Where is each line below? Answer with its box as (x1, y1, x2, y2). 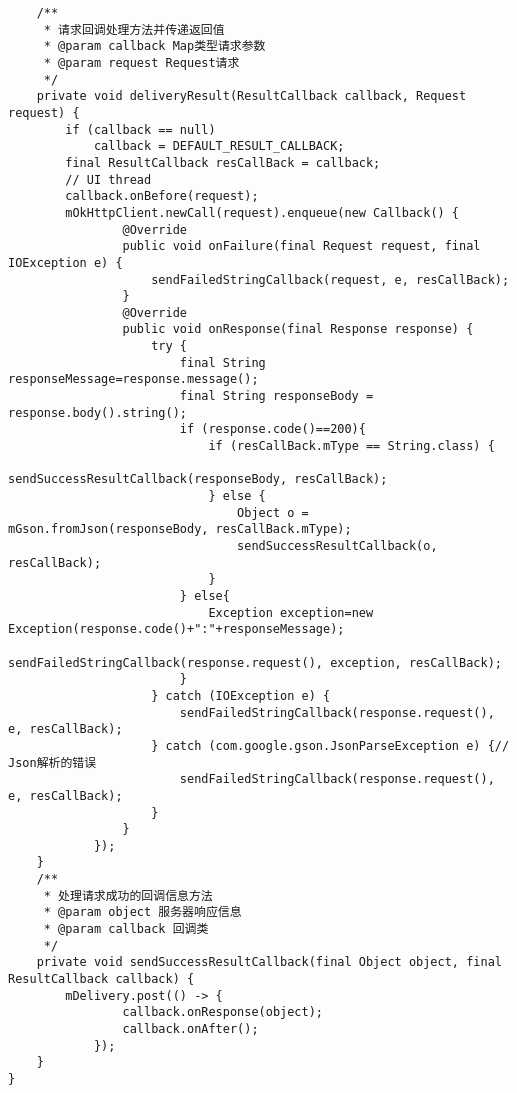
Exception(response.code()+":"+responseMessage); (8, 622, 345, 637)
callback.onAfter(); (122, 1022, 259, 1037)
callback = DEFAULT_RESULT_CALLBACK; (93, 139, 345, 154)
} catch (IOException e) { (151, 688, 331, 703)
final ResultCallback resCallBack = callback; (65, 155, 381, 170)
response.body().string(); (8, 405, 187, 420)
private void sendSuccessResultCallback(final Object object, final (36, 955, 502, 970)
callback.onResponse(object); (122, 1005, 323, 1020)
